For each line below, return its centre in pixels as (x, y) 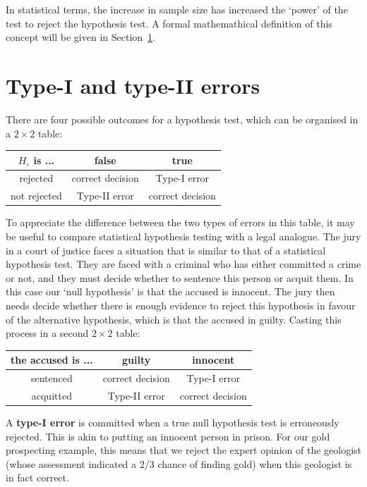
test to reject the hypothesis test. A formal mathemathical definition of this (169, 23)
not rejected (36, 196)
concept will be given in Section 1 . (80, 37)
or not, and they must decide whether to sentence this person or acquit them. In (180, 277)
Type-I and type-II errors (133, 85)
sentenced (52, 378)
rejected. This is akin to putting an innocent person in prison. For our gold (168, 436)
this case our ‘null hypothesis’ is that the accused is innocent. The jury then (170, 291)
